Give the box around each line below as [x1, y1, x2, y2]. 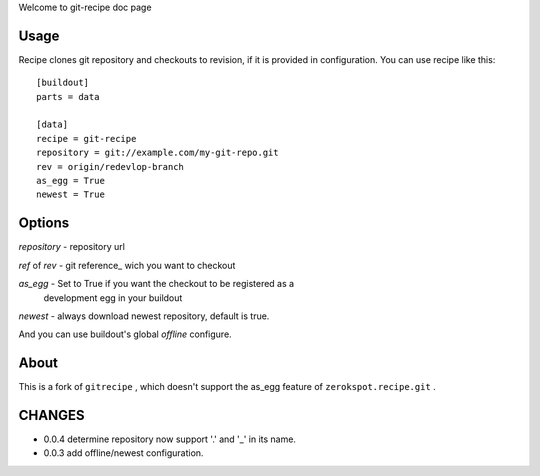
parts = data [36, 91, 100, 102]
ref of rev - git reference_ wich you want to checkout [18, 259, 236, 271]
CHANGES [18, 407, 85, 424]
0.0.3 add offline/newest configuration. [43, 447, 204, 459]
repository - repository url [18, 241, 125, 253]
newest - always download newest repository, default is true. [18, 310, 270, 322]
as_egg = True [36, 175, 105, 187]
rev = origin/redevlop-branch [36, 161, 185, 172]
